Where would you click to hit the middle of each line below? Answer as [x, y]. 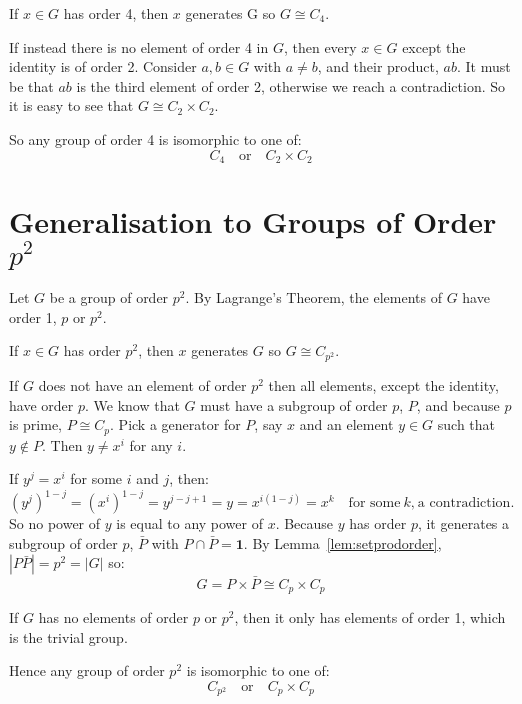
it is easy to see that [71, 105]
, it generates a [463, 523]
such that [466, 424]
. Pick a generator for [175, 424]
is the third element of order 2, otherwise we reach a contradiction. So [291, 85]
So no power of [55, 523]
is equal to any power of [189, 523]
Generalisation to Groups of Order [253, 221]
